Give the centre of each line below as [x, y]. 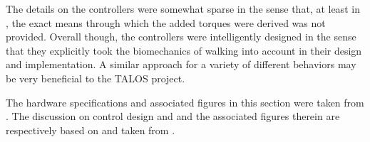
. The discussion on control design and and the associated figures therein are [173, 116]
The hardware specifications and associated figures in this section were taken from [185, 102]
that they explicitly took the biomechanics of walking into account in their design [184, 50]
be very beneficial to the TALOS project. [96, 78]
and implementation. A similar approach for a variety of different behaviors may [181, 64]
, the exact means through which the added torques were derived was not [166, 22]
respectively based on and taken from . [91, 130]
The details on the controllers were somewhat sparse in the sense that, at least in [183, 9]
